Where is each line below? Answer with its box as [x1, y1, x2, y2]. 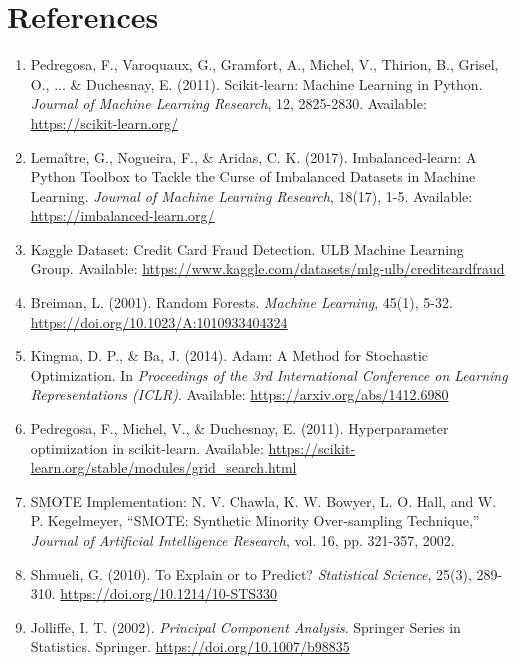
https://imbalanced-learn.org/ [30, 205, 215, 226]
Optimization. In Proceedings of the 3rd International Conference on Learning [30, 364, 508, 385]
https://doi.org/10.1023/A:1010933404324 [30, 311, 288, 332]
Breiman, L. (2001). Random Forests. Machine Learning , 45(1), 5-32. [30, 292, 453, 313]
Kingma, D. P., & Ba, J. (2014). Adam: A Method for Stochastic [30, 345, 428, 366]
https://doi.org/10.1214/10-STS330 [60, 583, 278, 604]
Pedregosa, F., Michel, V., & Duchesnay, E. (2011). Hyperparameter [30, 418, 449, 439]
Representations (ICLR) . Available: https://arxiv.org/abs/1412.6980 [30, 384, 449, 405]
